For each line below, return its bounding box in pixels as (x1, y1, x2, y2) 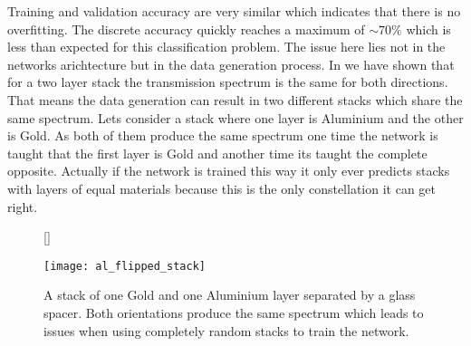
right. (7, 197, 38, 216)
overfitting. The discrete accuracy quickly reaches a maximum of (7, 19, 365, 38)
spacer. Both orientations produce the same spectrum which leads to (43, 303, 424, 322)
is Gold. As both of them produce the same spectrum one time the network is (7, 126, 438, 145)
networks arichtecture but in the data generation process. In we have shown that (7, 54, 455, 73)
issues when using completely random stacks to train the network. (43, 321, 409, 340)
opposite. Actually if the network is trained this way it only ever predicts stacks (7, 161, 450, 180)
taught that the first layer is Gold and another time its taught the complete (7, 143, 428, 162)
